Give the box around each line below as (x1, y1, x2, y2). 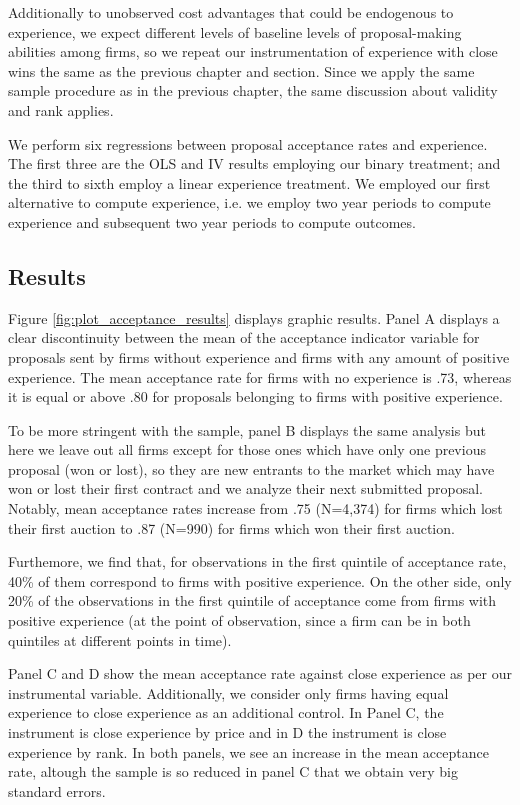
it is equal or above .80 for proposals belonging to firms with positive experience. (8, 386, 503, 407)
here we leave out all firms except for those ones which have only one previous (8, 439, 486, 460)
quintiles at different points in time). (8, 629, 232, 650)
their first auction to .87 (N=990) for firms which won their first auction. (8, 517, 455, 538)
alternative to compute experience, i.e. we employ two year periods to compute (8, 192, 491, 213)
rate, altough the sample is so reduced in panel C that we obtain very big (8, 761, 458, 782)
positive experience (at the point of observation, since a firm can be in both (8, 610, 471, 631)
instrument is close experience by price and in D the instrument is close (8, 722, 447, 743)
